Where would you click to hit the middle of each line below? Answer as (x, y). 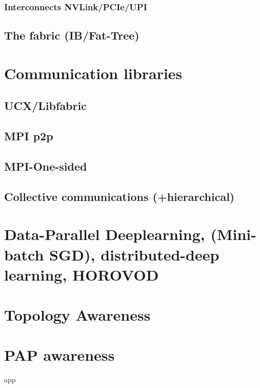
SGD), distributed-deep (134, 254)
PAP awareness (59, 355)
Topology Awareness (77, 315)
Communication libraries (93, 73)
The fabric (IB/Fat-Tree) (72, 35)
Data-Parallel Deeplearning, (105, 234)
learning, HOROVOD (82, 274)
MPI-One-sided (46, 166)
